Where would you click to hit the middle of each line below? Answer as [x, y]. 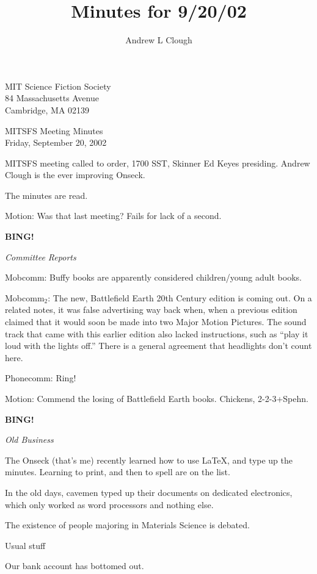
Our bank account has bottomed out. [75, 566]
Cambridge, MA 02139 [47, 109]
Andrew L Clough [159, 40]
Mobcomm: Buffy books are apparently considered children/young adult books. [153, 277]
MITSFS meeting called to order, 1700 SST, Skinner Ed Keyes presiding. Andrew [158, 163]
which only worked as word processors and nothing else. [109, 504]
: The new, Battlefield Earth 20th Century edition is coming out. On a [180, 297]
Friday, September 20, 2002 [56, 142]
